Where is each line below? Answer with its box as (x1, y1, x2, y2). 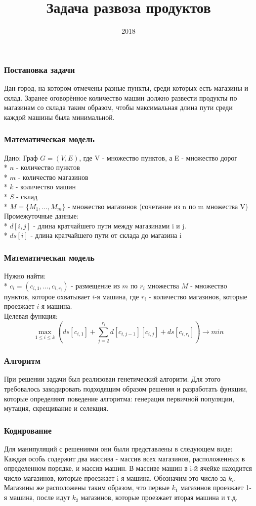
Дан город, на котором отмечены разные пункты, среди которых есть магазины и (4, 83, 249, 93)
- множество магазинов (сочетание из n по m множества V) (68, 201, 248, 211)
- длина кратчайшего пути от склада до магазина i (30, 230, 182, 240)
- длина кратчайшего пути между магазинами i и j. (33, 220, 186, 230)
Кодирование (4, 424, 52, 436)
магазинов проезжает (180, 482, 244, 493)
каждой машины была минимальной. (4, 112, 115, 122)
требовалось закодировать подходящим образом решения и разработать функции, (4, 384, 248, 394)
